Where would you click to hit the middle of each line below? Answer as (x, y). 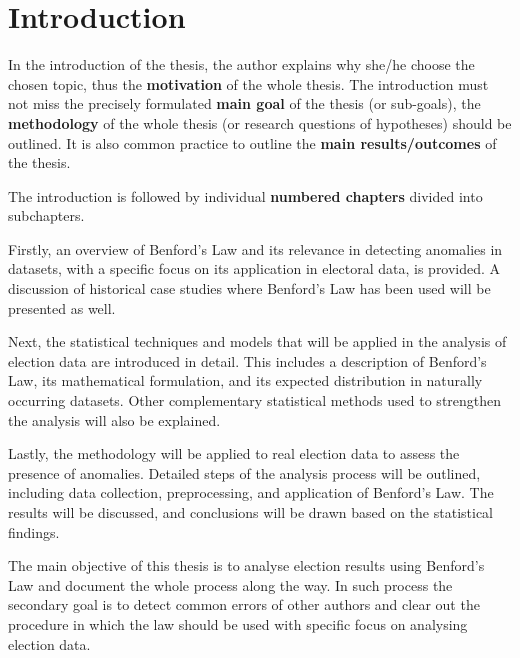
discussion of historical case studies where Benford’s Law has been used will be (249, 288)
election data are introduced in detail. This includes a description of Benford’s (247, 360)
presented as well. (62, 307)
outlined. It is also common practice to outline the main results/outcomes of (252, 142)
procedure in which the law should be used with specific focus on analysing (238, 623)
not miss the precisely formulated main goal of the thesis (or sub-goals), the (244, 103)
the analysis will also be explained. (114, 419)
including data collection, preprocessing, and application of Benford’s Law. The (251, 492)
